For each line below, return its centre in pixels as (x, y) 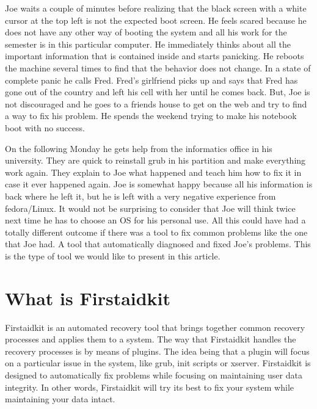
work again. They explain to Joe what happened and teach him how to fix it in (153, 172)
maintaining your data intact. (60, 399)
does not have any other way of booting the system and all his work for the (146, 32)
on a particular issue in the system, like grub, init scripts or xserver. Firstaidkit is (158, 363)
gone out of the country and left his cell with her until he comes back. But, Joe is (158, 92)
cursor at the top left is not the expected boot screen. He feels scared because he (156, 20)
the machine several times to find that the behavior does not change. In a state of (158, 67)
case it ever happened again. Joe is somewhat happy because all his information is (159, 184)
